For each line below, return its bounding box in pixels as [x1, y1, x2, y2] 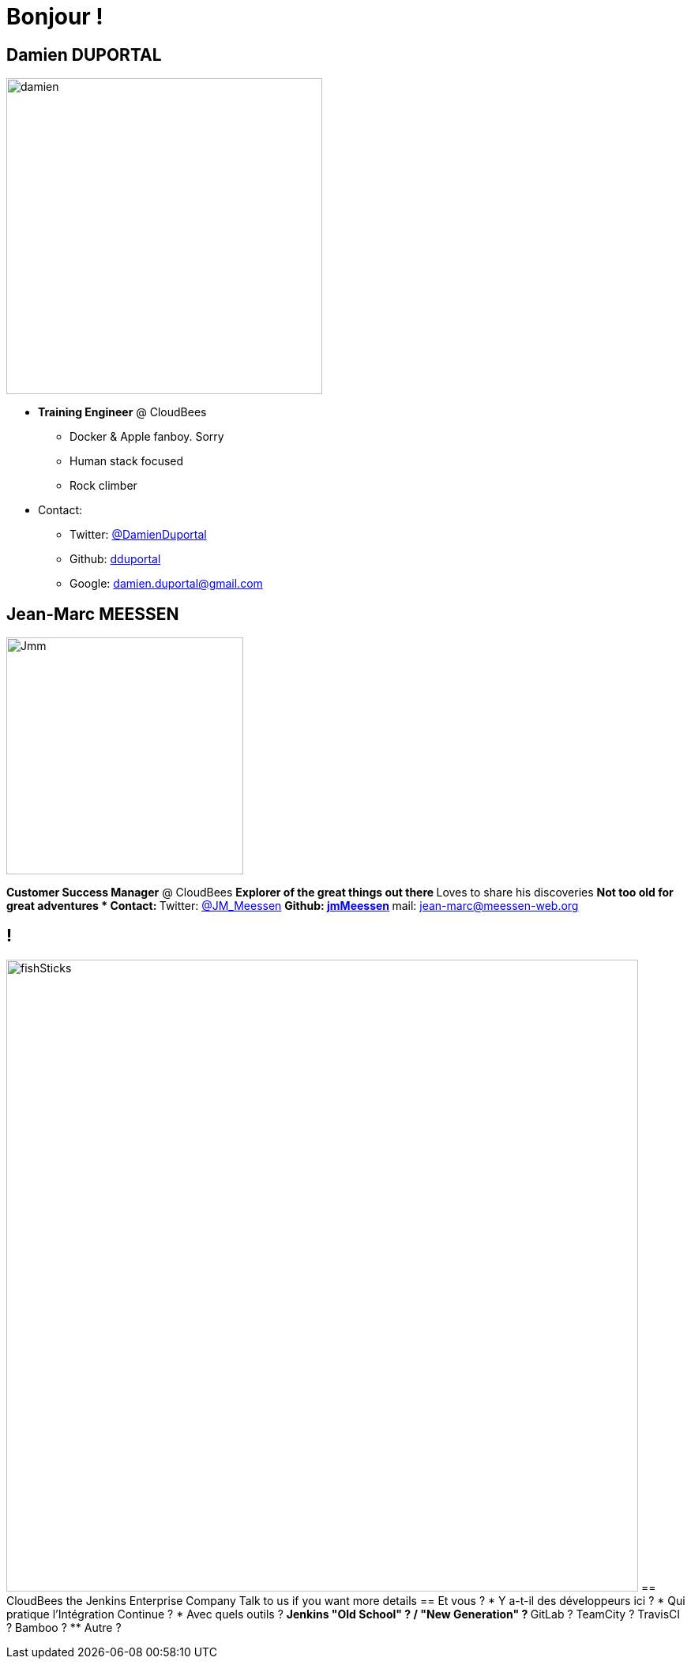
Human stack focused [69, 454, 184, 468]
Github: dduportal [69, 552, 161, 566]
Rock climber [69, 479, 137, 493]
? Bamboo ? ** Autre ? [6, 1620, 122, 1634]
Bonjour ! [6, 3, 103, 30]
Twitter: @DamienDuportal [69, 528, 207, 542]
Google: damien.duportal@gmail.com [69, 577, 263, 591]
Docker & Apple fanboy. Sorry [69, 430, 224, 444]
